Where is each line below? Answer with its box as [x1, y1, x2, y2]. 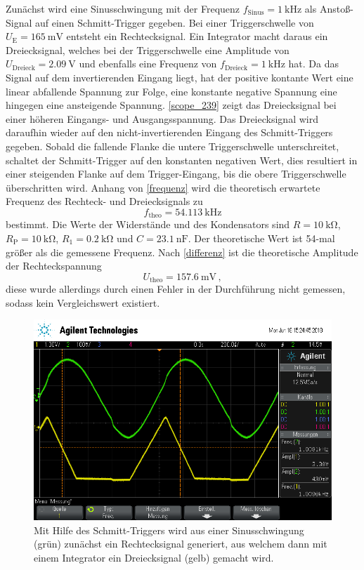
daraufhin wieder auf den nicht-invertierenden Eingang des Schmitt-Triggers [6, 125, 333, 140]
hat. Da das [288, 56, 339, 71]
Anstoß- [319, 1, 353, 15]
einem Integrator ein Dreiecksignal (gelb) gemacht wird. [34, 550, 274, 564]
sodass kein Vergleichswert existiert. [6, 295, 160, 310]
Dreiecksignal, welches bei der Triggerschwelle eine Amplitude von [6, 42, 290, 57]
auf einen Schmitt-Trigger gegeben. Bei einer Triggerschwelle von [35, 15, 314, 29]
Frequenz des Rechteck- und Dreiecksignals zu [6, 194, 203, 208]
